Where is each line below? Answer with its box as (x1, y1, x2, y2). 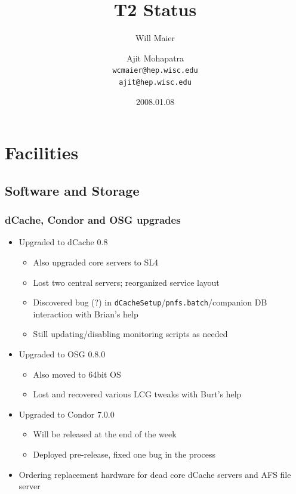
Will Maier (135, 32, 175, 44)
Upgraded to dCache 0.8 (18, 236, 108, 248)
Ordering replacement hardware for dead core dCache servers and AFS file (18, 468, 291, 480)
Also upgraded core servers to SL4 (33, 256, 158, 268)
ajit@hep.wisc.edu (119, 78, 192, 87)
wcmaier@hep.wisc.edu (112, 66, 198, 75)
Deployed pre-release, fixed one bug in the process (33, 448, 216, 460)
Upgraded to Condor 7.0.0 (18, 407, 115, 420)
